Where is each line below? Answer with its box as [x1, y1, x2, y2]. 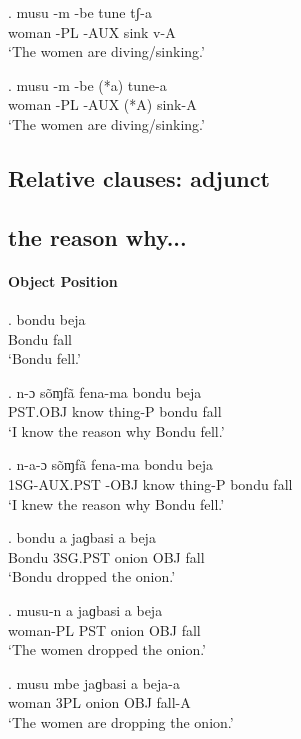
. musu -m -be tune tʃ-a [8, 2, 152, 22]
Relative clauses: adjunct [8, 162, 270, 193]
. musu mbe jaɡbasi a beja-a [8, 672, 181, 693]
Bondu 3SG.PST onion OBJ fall [8, 546, 205, 567]
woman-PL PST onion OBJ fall [8, 619, 201, 640]
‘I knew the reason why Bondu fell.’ [8, 493, 225, 514]
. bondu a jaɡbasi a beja [8, 527, 156, 548]
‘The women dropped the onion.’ [8, 639, 207, 660]
